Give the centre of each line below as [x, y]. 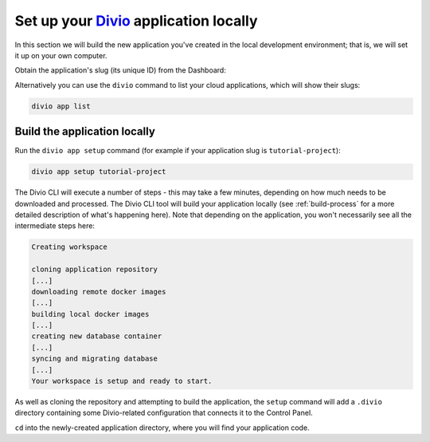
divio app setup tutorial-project [99, 172]
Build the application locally [85, 132]
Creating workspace [69, 247]
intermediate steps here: [55, 226]
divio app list [61, 106]
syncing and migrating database [95, 359]
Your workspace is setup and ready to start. [122, 381]
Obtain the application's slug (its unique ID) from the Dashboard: [120, 70]
